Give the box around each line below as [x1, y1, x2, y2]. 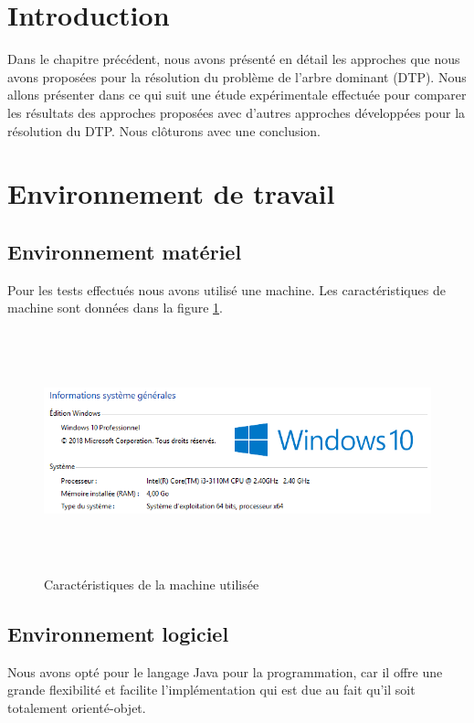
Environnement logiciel [7, 620, 229, 647]
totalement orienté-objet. [7, 698, 146, 717]
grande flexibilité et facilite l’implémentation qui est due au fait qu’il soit [7, 680, 416, 699]
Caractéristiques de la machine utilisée [44, 575, 259, 594]
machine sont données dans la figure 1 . [7, 298, 223, 317]
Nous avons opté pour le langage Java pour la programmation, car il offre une [7, 662, 443, 681]
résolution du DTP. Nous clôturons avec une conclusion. [7, 121, 321, 140]
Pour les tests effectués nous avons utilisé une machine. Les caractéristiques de [7, 280, 446, 299]
